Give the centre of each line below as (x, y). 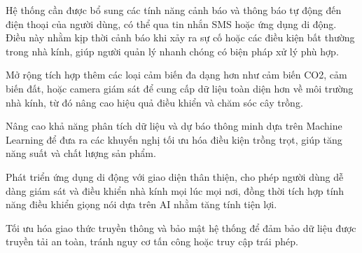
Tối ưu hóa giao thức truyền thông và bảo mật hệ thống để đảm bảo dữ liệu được (181, 227)
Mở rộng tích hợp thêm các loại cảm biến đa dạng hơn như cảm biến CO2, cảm (176, 75)
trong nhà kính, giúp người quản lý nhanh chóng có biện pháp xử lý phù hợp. (172, 51)
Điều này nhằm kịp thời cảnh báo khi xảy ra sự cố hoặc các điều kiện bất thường (180, 37)
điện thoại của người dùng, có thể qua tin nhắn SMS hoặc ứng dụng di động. (171, 23)
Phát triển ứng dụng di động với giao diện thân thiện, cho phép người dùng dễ (175, 176)
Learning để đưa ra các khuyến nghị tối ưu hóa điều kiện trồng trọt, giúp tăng (174, 139)
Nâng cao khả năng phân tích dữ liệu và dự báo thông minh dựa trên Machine (174, 126)
